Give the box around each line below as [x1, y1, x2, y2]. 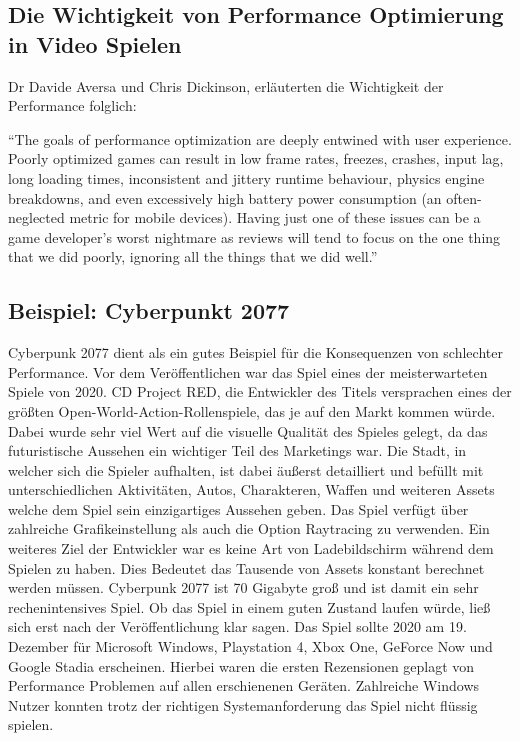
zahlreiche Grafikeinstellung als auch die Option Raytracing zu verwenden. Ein [8, 518, 490, 539]
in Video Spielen [8, 28, 182, 59]
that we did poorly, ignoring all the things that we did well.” [8, 246, 378, 267]
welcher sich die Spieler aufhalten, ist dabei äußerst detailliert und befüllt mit [8, 459, 484, 480]
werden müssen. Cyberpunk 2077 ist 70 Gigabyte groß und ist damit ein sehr [8, 577, 479, 598]
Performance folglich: [8, 95, 137, 116]
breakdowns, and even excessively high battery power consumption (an [8, 187, 442, 208]
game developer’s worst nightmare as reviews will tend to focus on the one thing [8, 226, 501, 247]
